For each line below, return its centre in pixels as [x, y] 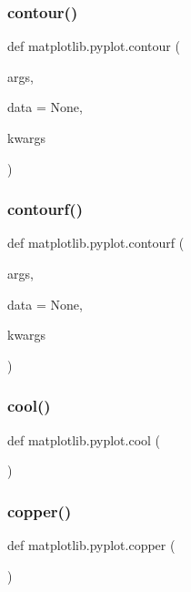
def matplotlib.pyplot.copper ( [91, 545]
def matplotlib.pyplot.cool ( [84, 439]
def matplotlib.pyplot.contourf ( [96, 243]
